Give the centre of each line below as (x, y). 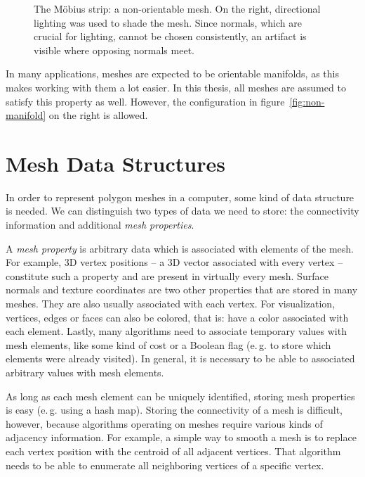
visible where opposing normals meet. (114, 50)
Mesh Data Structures (115, 163)
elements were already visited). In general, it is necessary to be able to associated (180, 358)
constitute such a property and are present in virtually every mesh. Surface (167, 275)
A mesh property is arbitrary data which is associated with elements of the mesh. (180, 248)
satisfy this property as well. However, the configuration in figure (145, 101)
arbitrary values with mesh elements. (85, 372)
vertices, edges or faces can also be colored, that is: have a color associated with (177, 317)
